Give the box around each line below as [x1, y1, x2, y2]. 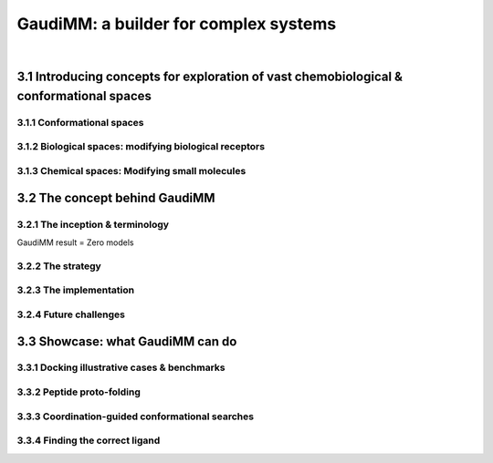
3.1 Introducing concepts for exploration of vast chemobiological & [16, 69, 404, 85]
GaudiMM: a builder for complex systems [16, 14, 337, 34]
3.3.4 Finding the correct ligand [16, 434, 161, 447]
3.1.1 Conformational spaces [16, 116, 144, 129]
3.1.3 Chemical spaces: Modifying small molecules [16, 165, 246, 178]
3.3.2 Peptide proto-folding [16, 386, 142, 398]
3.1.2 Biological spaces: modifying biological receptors [16, 140, 265, 153]
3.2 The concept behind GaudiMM [16, 190, 215, 205]
